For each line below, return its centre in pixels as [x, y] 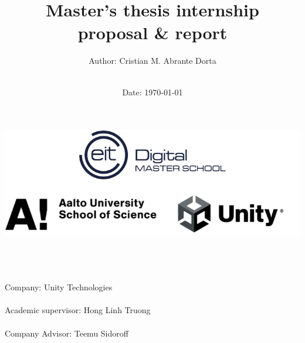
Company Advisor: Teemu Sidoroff [67, 333]
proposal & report [152, 32]
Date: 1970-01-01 [152, 92]
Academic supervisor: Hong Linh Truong [78, 310]
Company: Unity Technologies [59, 287]
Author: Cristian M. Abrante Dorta [152, 61]
